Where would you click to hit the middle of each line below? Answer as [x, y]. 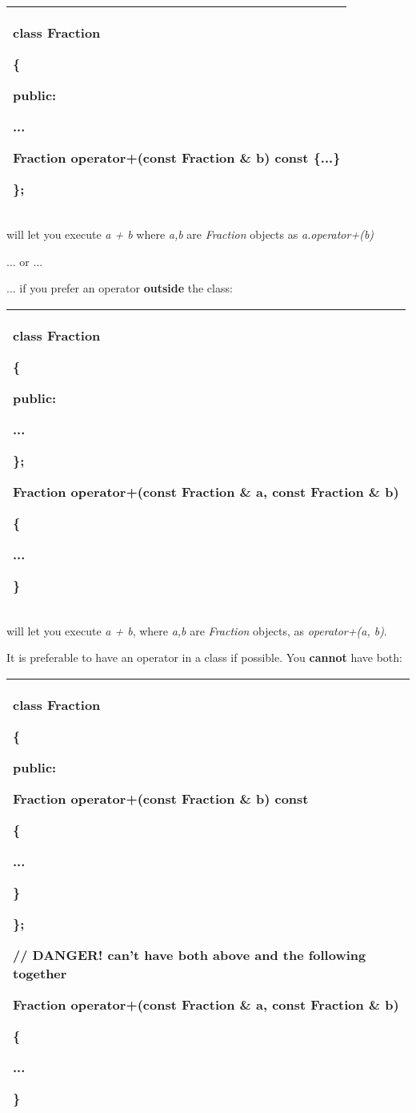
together [40, 973]
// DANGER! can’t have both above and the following [190, 954]
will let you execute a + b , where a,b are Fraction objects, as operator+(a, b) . [197, 630]
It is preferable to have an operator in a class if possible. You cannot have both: [204, 657]
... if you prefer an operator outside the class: [120, 288]
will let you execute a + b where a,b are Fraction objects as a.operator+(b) [190, 234]
